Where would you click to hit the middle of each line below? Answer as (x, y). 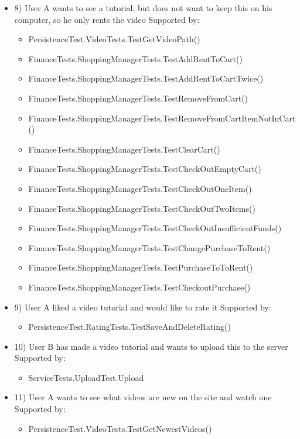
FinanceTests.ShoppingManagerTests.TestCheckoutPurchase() (139, 287)
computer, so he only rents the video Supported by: (107, 19)
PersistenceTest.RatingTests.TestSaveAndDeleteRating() (130, 327)
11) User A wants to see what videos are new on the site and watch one (143, 397)
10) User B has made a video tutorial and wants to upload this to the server (151, 346)
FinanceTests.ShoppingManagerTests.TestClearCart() (124, 149)
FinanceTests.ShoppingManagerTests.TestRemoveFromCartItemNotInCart (162, 118)
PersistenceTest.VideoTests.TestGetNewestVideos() (120, 428)
